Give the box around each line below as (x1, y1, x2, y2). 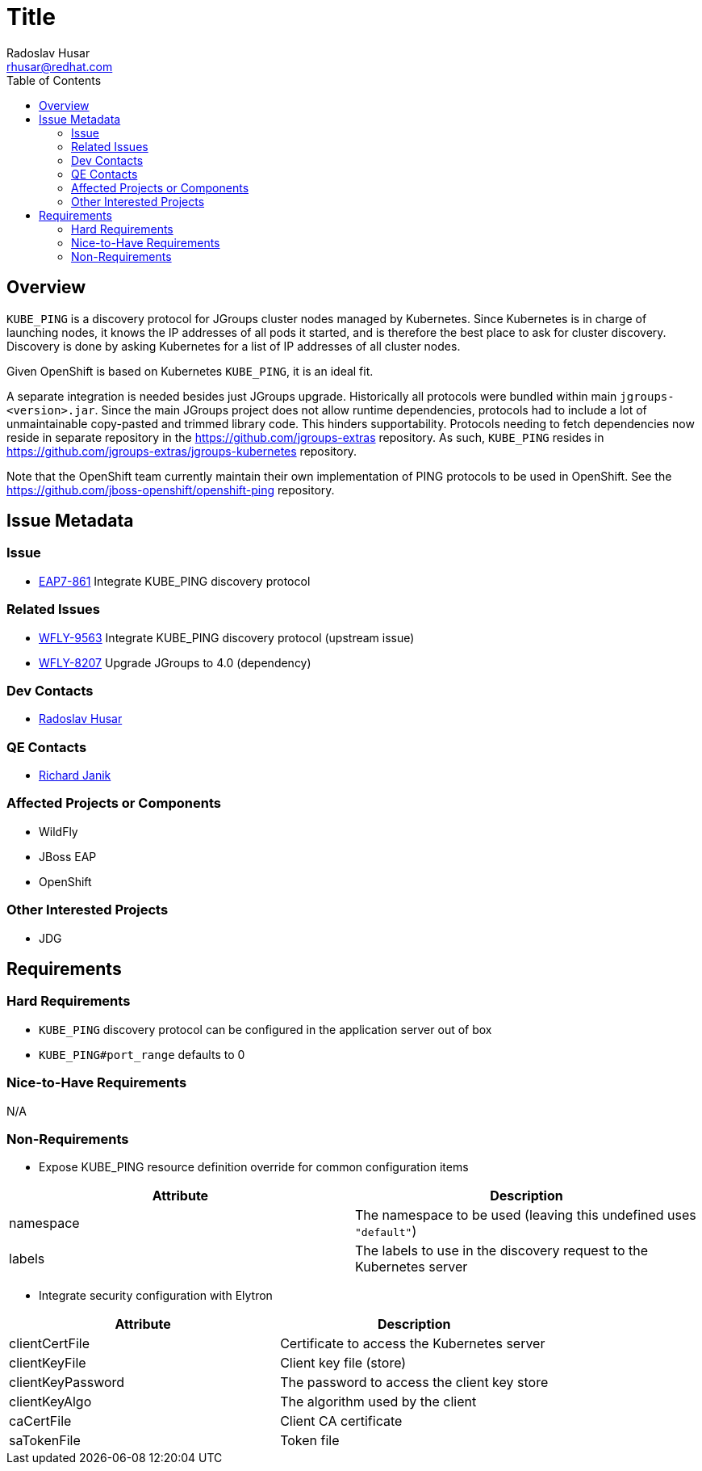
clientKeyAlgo (9, 1393, 92, 1410)
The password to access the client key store (280, 1374, 549, 1391)
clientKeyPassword (9, 1374, 125, 1391)
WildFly (39, 824, 78, 838)
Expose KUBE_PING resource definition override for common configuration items (39, 1160, 469, 1175)
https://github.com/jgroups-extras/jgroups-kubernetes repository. (6, 443, 357, 458)
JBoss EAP (39, 849, 97, 864)
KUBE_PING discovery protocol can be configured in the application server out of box (39, 1022, 492, 1036)
